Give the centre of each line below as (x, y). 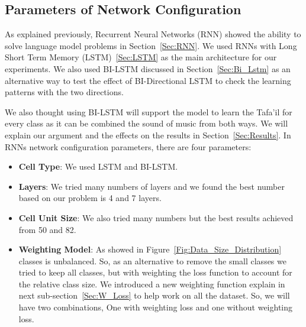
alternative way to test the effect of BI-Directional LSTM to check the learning (148, 80)
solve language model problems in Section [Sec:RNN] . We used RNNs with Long (151, 45)
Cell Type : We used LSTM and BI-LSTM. (98, 166)
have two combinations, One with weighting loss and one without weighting (156, 307)
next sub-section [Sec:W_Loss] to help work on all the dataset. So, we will (154, 295)
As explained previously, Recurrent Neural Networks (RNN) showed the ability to (153, 34)
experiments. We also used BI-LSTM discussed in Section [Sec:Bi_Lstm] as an (148, 68)
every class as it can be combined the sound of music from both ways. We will (146, 123)
